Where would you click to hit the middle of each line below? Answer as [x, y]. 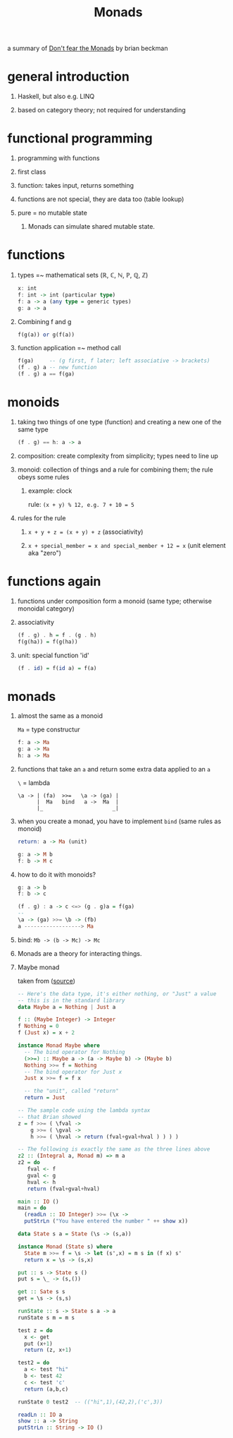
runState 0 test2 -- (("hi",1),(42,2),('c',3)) [90, 1402]
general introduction [69, 77]
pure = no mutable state [52, 213]
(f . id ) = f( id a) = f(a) [57, 668]
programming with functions [58, 158]
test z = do [35, 1330]
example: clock [50, 491]
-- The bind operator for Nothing [75, 1052]
